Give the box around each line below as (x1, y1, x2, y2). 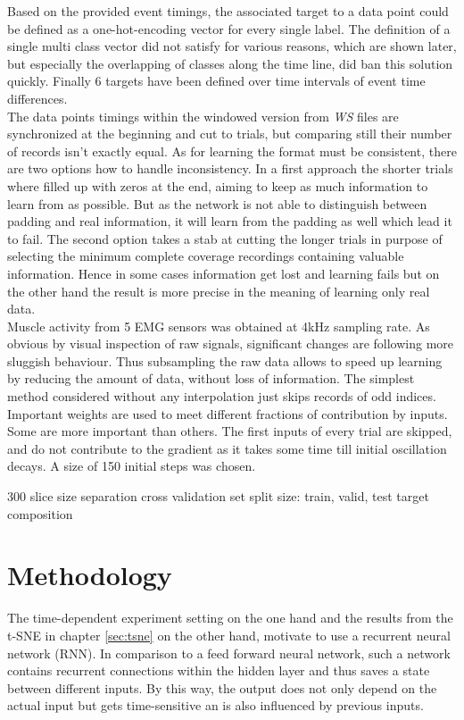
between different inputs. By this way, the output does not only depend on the (7, 678, 437, 697)
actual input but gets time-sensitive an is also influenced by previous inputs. (7, 696, 424, 715)
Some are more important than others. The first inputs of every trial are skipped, (7, 422, 452, 440)
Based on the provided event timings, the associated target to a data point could (7, 2, 449, 20)
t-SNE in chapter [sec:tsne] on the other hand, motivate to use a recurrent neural (7, 625, 451, 644)
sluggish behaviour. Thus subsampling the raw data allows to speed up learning (7, 351, 443, 370)
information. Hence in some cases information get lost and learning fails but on (7, 264, 440, 282)
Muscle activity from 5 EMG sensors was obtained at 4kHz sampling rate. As (7, 316, 430, 335)
